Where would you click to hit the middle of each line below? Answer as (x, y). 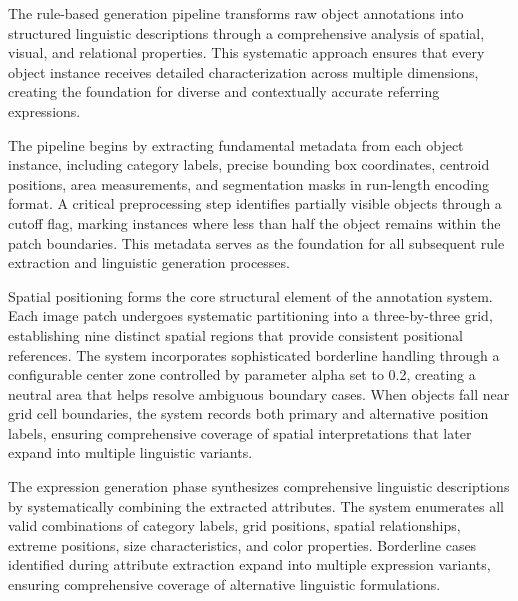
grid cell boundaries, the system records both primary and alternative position (248, 413)
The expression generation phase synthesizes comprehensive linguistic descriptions (259, 486)
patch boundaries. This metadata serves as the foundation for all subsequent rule (256, 242)
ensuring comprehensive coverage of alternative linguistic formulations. (224, 584)
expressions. (44, 110)
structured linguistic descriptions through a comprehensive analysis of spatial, (246, 32)
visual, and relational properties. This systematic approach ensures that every (246, 52)
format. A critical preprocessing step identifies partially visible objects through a (255, 203)
